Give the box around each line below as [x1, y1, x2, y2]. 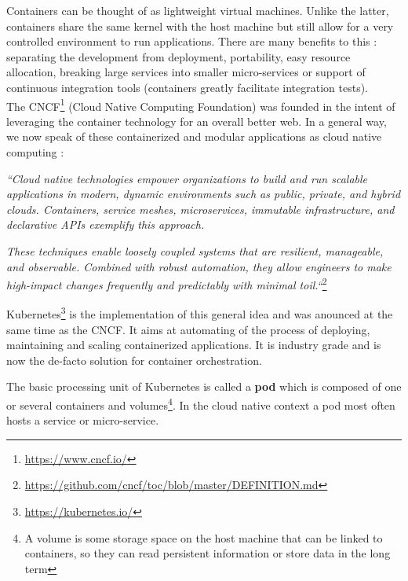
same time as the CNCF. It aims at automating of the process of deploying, [6, 321, 370, 337]
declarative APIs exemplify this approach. [6, 216, 205, 233]
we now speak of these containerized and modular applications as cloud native [6, 128, 382, 145]
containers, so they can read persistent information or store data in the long [24, 545, 391, 561]
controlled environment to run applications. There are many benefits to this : [6, 33, 377, 50]
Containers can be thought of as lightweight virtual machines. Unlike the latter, [6, 2, 389, 18]
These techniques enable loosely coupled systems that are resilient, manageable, [6, 242, 384, 259]
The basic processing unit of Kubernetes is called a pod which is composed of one [6, 378, 402, 395]
